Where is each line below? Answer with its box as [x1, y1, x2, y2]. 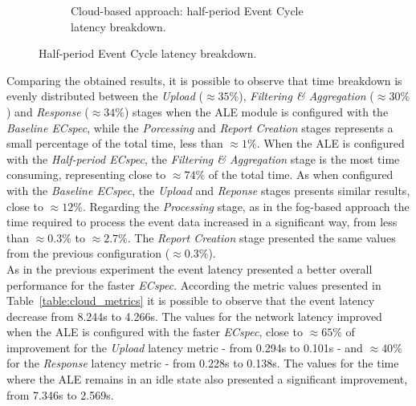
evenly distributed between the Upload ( [6, 87, 204, 104]
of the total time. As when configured [208, 166, 394, 183]
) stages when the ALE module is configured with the [124, 103, 389, 120]
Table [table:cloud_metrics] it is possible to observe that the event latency [6, 292, 375, 309]
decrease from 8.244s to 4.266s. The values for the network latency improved [6, 307, 382, 324]
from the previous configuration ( [6, 245, 170, 262]
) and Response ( [6, 103, 89, 120]
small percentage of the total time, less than [6, 135, 223, 152]
